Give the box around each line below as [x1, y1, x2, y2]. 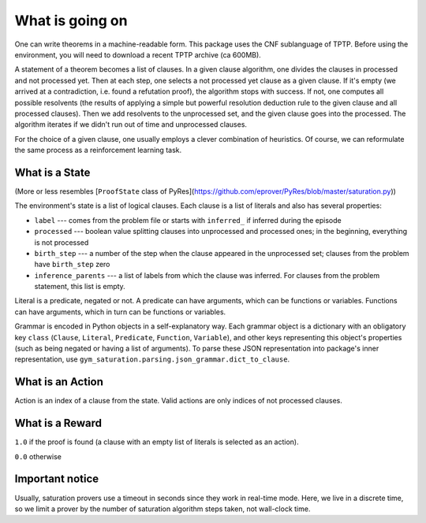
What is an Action [14, 375, 104, 389]
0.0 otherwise [14, 451, 62, 461]
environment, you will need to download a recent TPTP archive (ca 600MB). [14, 50, 262, 59]
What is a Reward [14, 417, 103, 430]
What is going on [14, 12, 128, 29]
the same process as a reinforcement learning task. [14, 146, 181, 155]
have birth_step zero [34, 260, 110, 269]
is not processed [34, 237, 89, 247]
